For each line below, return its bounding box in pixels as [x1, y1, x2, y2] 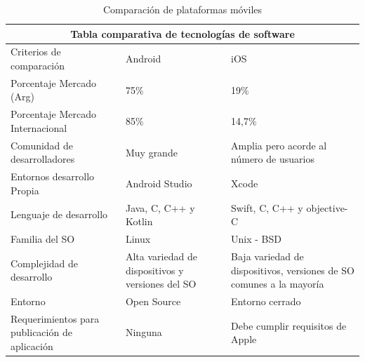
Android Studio [125, 175, 192, 190]
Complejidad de [11, 255, 79, 270]
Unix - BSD [231, 232, 282, 246]
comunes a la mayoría [231, 276, 324, 291]
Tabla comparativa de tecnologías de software [70, 26, 295, 41]
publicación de [11, 325, 72, 340]
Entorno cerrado [231, 293, 301, 308]
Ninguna [125, 325, 162, 340]
